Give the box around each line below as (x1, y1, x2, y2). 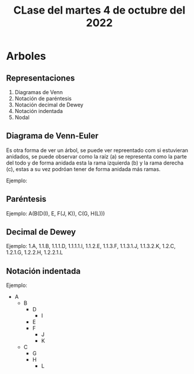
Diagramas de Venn (14, 89, 63, 95)
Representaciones (6, 73, 75, 83)
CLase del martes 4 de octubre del (13, 4, 186, 17)
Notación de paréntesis (14, 95, 72, 102)
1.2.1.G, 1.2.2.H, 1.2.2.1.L (6, 249, 63, 256)
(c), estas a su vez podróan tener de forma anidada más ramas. (6, 165, 161, 172)
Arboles (6, 50, 46, 63)
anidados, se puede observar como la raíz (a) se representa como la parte (6, 153, 187, 160)
